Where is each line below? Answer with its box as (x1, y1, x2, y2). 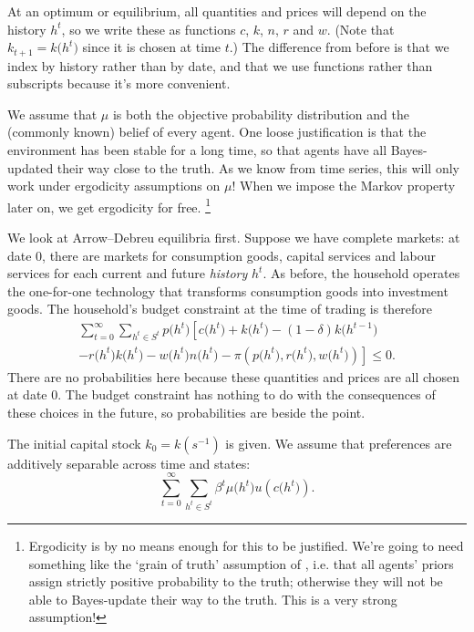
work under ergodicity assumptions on (7, 176, 221, 195)
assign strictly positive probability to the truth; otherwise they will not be (28, 572, 443, 591)
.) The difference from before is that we (229, 37, 449, 57)
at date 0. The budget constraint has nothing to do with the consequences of (7, 385, 436, 404)
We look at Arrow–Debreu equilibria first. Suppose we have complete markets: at (7, 228, 460, 247)
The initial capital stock (7, 433, 141, 452)
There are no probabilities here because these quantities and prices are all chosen (7, 367, 460, 386)
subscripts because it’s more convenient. (7, 74, 231, 93)
